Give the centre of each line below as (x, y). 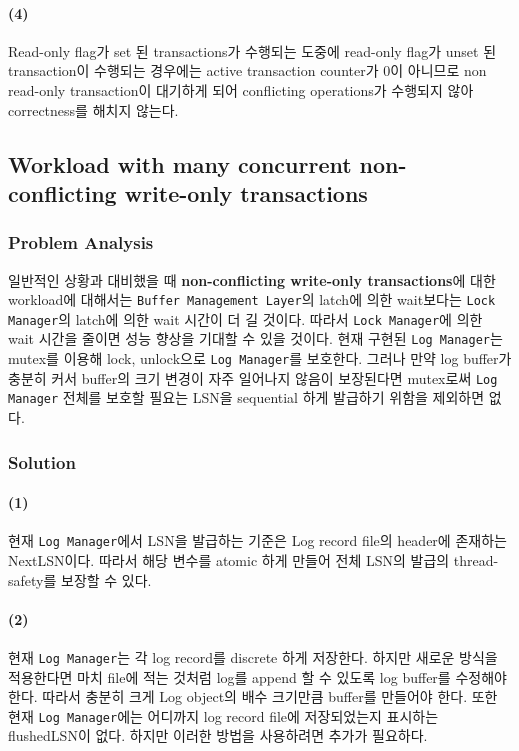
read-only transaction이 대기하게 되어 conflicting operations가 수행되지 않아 (241, 89)
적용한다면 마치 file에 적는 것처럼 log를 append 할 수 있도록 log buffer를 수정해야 (257, 676)
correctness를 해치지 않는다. (93, 109)
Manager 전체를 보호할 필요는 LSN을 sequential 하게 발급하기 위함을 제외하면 (246, 397)
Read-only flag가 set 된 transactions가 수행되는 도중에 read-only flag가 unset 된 (252, 50)
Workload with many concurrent (180, 163)
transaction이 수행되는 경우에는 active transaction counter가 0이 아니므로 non (247, 70)
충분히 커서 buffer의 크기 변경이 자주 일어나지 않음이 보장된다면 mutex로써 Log (253, 377)
